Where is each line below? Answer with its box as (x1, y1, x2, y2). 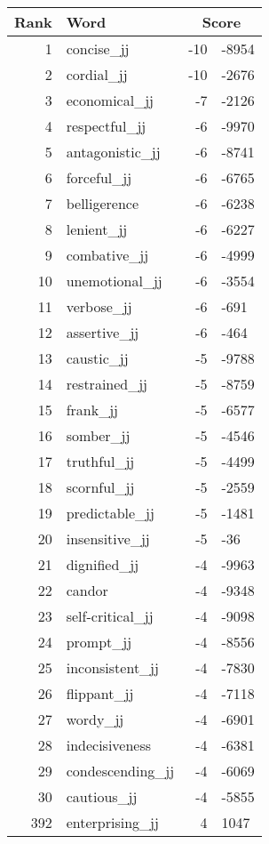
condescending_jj (66, 760, 175, 781)
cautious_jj (66, 786, 138, 807)
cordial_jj (66, 64, 128, 84)
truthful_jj (66, 451, 135, 471)
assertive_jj (66, 322, 139, 342)
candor (66, 580, 108, 600)
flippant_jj (66, 683, 134, 703)
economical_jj (66, 90, 154, 110)
